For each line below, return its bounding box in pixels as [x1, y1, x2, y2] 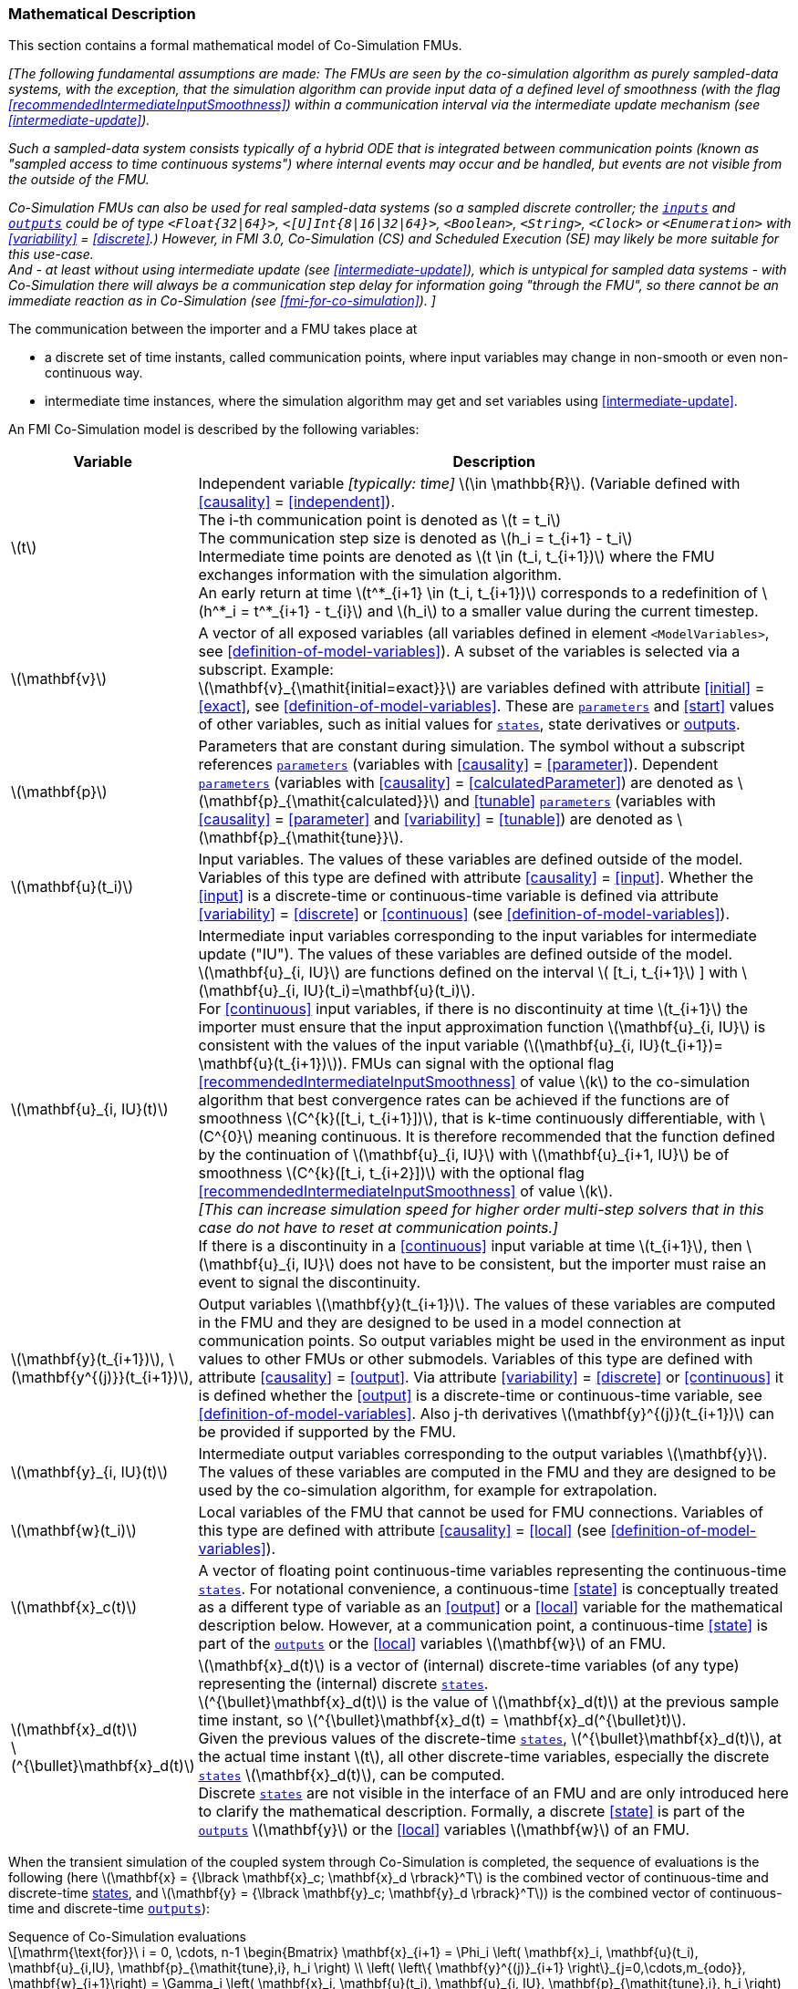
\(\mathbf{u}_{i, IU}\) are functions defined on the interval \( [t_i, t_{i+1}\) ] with [198, 963, 738, 982]
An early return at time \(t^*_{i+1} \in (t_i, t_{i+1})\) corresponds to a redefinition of [198, 584, 759, 603]
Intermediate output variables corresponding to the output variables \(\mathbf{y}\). [198, 1445, 768, 1464]
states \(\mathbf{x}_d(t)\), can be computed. [198, 1766, 505, 1785]
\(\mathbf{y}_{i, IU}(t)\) [11, 1463, 169, 1482]
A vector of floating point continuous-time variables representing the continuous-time [198, 1561, 787, 1580]
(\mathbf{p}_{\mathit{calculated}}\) [198, 792, 440, 811]
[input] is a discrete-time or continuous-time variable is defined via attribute [198, 886, 719, 906]
